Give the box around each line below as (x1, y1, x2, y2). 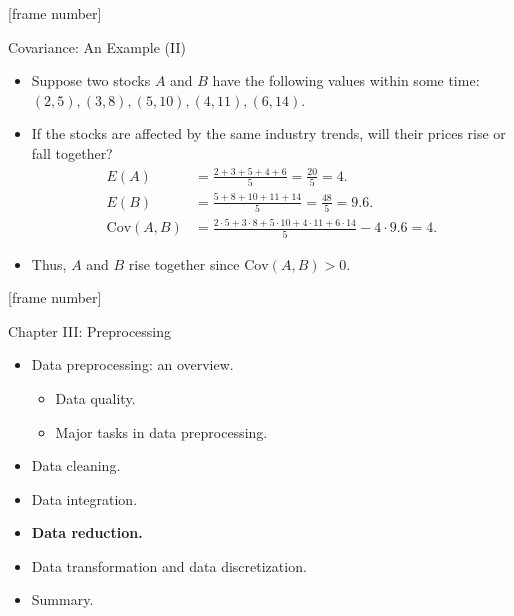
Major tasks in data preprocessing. (55, 421, 268, 442)
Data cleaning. (31, 455, 121, 476)
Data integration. (31, 488, 138, 509)
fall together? (31, 142, 113, 163)
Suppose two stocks (31, 70, 151, 91)
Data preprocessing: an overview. (31, 354, 234, 375)
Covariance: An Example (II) (8, 36, 186, 57)
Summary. (31, 589, 94, 610)
